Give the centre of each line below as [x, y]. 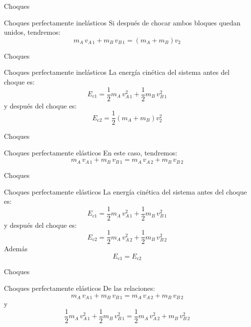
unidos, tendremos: [32, 32]
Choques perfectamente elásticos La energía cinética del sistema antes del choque [125, 191]
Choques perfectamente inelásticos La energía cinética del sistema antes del [117, 72]
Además [16, 249]
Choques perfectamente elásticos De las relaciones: [80, 288]
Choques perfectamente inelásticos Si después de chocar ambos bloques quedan [122, 22]
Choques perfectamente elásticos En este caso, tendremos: [91, 152]
